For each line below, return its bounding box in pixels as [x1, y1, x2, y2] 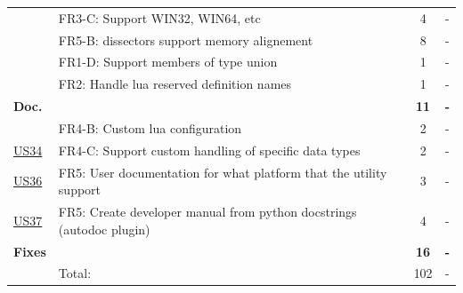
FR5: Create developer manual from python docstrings [58, 202, 357, 221]
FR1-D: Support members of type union [58, 52, 278, 71]
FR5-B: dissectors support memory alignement [58, 30, 313, 49]
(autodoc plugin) [58, 219, 150, 238]
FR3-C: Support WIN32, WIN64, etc [58, 8, 261, 27]
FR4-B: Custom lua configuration [58, 118, 242, 137]
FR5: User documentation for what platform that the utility [58, 162, 387, 181]
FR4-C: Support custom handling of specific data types [58, 140, 361, 159]
